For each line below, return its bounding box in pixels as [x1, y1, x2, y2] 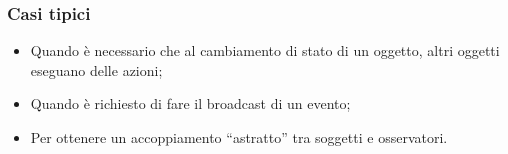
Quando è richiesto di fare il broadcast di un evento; [30, 93, 351, 114]
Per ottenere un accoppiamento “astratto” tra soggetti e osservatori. [30, 127, 448, 147]
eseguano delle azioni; [30, 59, 163, 80]
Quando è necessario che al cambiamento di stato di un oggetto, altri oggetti [30, 40, 500, 61]
